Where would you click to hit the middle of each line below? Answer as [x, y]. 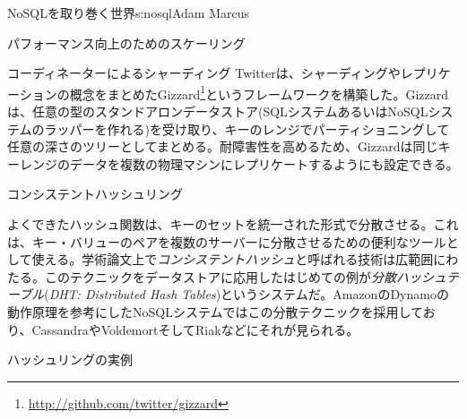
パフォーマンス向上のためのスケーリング [126, 43]
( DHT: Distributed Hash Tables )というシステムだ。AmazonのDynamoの [246, 294]
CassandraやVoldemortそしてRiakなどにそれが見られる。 [195, 329]
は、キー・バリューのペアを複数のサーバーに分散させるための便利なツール [227, 241]
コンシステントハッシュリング [95, 194]
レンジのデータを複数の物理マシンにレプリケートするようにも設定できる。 [239, 163]
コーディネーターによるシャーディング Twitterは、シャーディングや [204, 73]
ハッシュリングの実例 [70, 359]
